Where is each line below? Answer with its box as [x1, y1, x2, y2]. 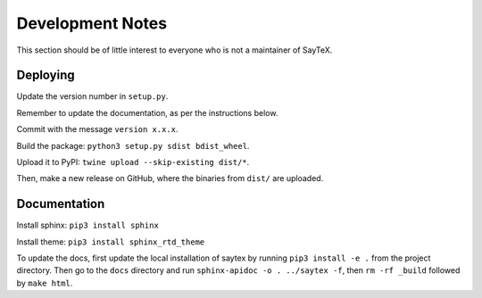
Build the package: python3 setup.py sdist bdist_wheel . [16, 140, 250, 151]
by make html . [16, 277, 73, 288]
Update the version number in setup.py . [16, 91, 169, 102]
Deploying [16, 68, 75, 83]
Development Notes [16, 13, 168, 33]
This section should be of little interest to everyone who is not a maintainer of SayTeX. [16, 45, 333, 55]
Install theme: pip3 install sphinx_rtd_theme [16, 236, 205, 247]
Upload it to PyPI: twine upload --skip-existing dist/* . [16, 157, 250, 168]
